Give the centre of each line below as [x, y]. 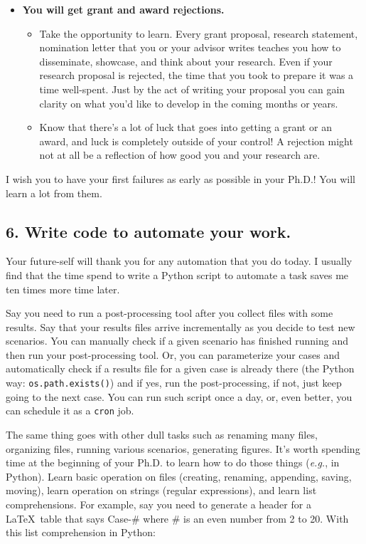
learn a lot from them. [54, 193]
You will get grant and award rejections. [123, 9]
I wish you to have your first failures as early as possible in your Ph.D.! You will [181, 178]
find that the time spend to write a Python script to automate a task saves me [177, 274]
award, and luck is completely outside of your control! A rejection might [196, 141]
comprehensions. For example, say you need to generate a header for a [158, 504]
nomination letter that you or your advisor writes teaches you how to [190, 47]
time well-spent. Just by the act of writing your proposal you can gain [192, 89]
